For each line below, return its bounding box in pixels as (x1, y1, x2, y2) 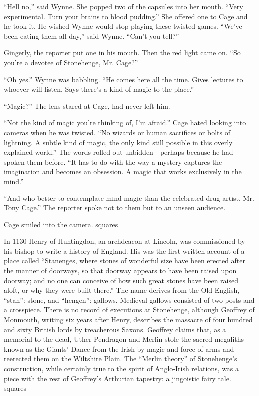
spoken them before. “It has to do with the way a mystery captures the (4, 156, 222, 167)
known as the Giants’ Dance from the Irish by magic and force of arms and (4, 343, 234, 354)
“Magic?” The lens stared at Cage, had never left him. (4, 100, 170, 111)
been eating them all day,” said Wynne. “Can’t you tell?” (4, 30, 179, 41)
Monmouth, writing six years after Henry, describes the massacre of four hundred (4, 314, 253, 325)
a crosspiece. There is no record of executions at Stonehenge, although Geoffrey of (4, 304, 255, 315)
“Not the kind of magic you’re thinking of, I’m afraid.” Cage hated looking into (4, 117, 246, 128)
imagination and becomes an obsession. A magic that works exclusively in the (4, 166, 242, 177)
